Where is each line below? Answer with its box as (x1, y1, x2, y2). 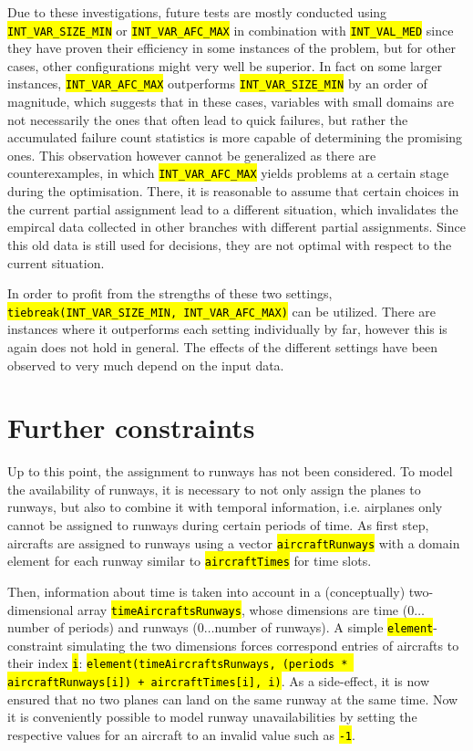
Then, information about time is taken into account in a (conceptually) (7, 581, 406, 600)
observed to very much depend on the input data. (7, 355, 284, 374)
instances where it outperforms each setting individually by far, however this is (7, 319, 447, 339)
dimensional (7, 600, 74, 619)
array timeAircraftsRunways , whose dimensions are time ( (77, 600, 408, 619)
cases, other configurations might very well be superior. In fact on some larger (7, 56, 443, 75)
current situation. (7, 253, 105, 272)
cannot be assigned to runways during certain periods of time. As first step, (7, 516, 429, 535)
